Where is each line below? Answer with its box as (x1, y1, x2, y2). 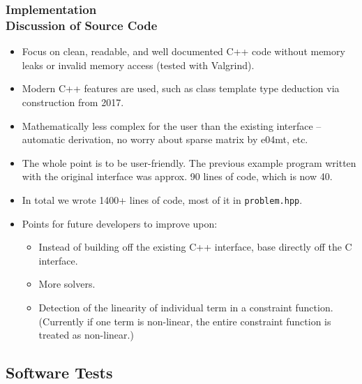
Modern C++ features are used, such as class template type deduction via (22, 81, 340, 96)
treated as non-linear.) (38, 327, 134, 342)
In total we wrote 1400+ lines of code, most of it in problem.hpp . (22, 192, 303, 207)
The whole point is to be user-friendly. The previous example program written (22, 155, 356, 170)
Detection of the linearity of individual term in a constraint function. (38, 300, 333, 314)
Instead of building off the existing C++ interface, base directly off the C (38, 239, 352, 254)
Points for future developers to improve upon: (22, 216, 218, 230)
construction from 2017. (22, 94, 124, 109)
